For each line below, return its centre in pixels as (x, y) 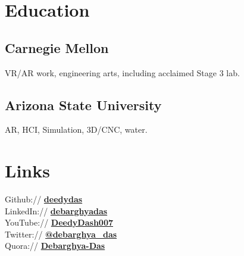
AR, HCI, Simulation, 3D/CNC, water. (76, 129)
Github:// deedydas (44, 199)
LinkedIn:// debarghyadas (56, 210)
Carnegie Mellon (57, 47)
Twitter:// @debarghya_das (61, 234)
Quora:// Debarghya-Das (55, 246)
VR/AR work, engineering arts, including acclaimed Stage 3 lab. (122, 72)
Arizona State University (83, 104)
